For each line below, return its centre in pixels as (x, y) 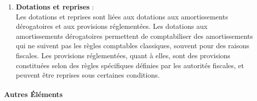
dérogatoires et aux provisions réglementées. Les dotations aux (112, 26)
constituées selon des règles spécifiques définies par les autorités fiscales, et (130, 65)
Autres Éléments (33, 94)
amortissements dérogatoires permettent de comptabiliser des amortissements (134, 36)
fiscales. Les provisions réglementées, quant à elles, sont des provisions (123, 55)
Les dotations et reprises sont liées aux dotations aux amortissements (122, 16)
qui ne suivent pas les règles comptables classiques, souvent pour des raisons (133, 46)
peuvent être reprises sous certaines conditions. (88, 75)
